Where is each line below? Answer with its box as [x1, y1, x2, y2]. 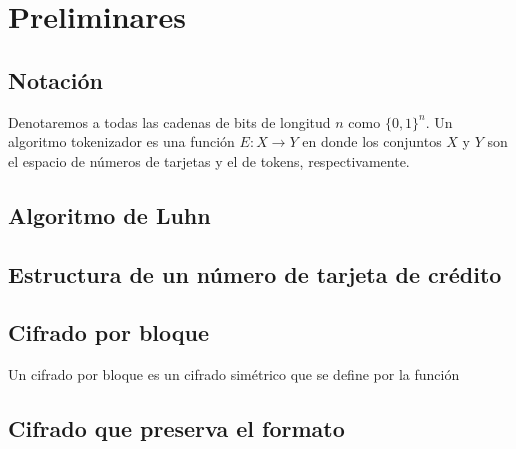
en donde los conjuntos [302, 131, 442, 152]
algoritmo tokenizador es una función [8, 131, 235, 152]
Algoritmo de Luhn [8, 199, 211, 230]
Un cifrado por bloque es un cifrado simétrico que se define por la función [8, 364, 460, 385]
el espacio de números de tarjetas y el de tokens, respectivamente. [8, 150, 410, 171]
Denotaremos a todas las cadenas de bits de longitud [8, 111, 331, 132]
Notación [8, 64, 104, 95]
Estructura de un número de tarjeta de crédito [8, 258, 502, 289]
